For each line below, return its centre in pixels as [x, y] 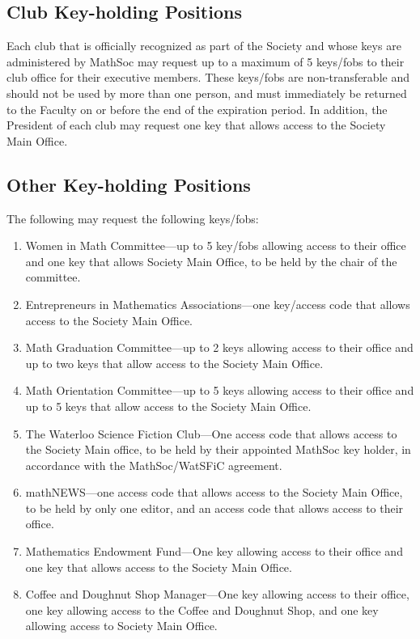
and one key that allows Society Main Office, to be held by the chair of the [211, 261]
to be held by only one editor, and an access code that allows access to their [214, 508]
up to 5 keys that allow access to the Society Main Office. [168, 406]
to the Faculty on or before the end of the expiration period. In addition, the [197, 109]
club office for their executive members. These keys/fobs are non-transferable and [208, 77]
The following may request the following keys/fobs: [133, 218]
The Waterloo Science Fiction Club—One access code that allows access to [211, 433]
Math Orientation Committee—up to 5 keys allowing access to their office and [220, 390]
